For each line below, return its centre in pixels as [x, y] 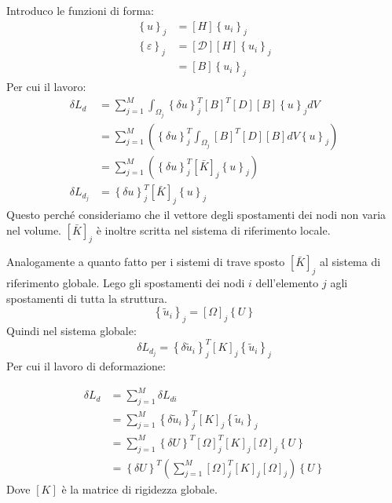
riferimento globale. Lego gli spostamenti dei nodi [126, 283]
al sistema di [350, 262]
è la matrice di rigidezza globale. [139, 488]
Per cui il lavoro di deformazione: [86, 366]
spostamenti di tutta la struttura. [87, 298]
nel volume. [34, 230]
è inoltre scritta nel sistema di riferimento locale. [213, 230]
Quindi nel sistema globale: [71, 331]
